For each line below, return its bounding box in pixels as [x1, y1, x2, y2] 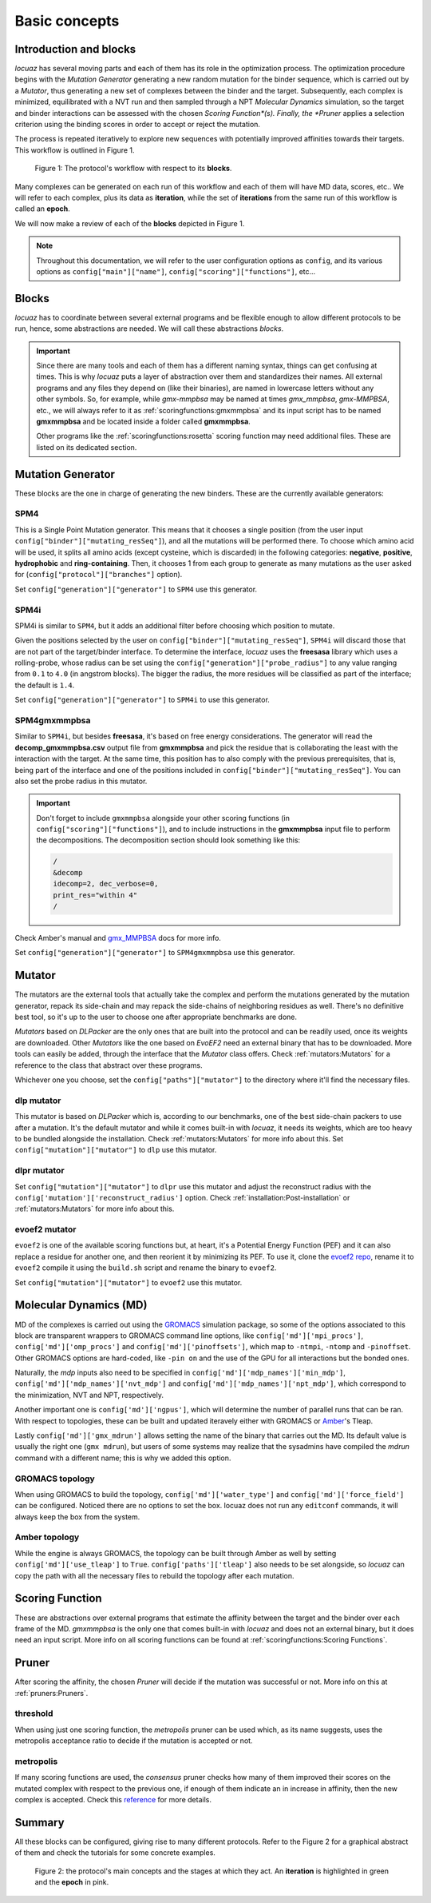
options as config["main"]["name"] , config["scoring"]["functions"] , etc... [36, 266, 316, 276]
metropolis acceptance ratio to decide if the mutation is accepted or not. [14, 1736, 253, 1746]
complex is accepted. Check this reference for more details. [14, 1795, 212, 1805]
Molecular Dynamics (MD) [14, 1299, 148, 1312]
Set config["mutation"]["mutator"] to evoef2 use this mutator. [14, 1277, 243, 1287]
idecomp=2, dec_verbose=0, [53, 879, 159, 889]
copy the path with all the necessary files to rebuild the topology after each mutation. [14, 1571, 295, 1580]
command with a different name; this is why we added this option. [14, 1453, 231, 1463]
